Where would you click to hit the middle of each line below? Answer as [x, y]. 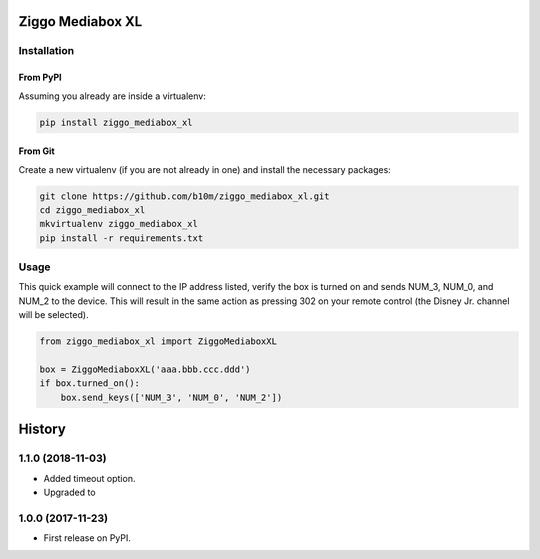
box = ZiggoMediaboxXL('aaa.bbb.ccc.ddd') [145, 369]
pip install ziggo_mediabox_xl [116, 122]
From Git [36, 151]
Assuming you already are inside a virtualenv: [112, 96]
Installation [46, 51]
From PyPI [40, 77]
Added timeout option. [89, 478]
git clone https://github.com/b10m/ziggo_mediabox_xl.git [184, 196]
